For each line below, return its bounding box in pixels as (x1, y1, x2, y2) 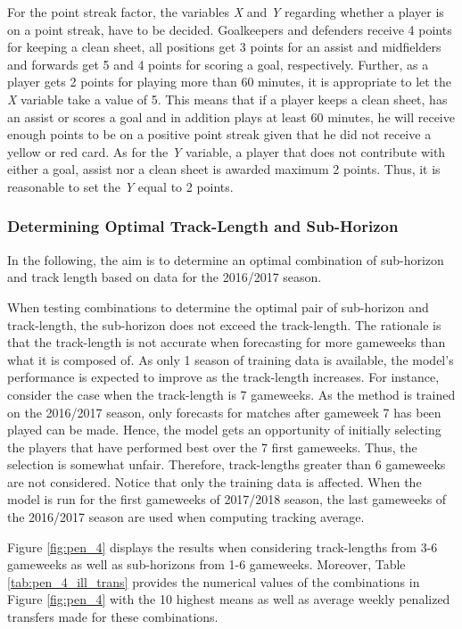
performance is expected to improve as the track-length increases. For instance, (7, 368, 440, 386)
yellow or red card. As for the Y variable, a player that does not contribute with (7, 142, 446, 161)
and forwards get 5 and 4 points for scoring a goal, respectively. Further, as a (7, 54, 429, 73)
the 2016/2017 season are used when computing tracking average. (7, 508, 365, 526)
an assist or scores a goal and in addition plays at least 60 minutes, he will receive (7, 107, 455, 126)
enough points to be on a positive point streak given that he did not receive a (7, 125, 432, 144)
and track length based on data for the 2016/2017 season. (7, 268, 322, 286)
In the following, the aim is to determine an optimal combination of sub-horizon (7, 250, 444, 269)
